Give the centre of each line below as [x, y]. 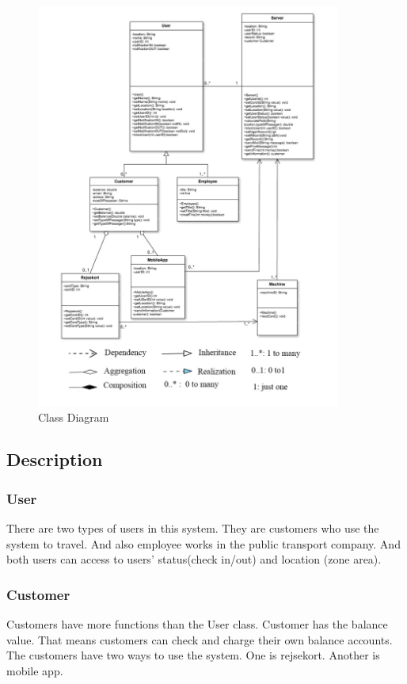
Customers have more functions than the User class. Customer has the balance [197, 624]
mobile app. [35, 670]
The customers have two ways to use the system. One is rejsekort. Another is [193, 655]
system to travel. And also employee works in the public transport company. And [203, 543]
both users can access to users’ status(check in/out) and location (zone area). [194, 559]
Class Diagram [74, 417]
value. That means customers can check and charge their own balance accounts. [200, 639]
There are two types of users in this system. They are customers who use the [193, 528]
